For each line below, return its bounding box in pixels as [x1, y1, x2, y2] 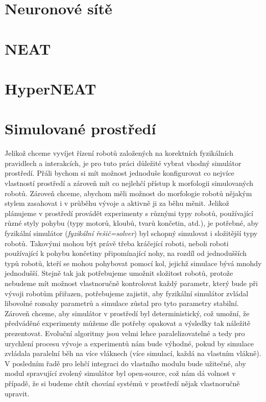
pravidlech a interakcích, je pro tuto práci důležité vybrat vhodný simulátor [5, 157, 241, 168]
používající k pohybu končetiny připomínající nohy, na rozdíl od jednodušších [5, 248, 247, 258]
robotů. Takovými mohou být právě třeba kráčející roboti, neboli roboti [5, 238, 229, 248]
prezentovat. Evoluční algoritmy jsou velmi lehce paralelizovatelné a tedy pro [5, 327, 245, 338]
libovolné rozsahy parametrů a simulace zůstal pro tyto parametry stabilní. [5, 298, 239, 309]
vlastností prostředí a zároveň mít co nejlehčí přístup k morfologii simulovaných [5, 178, 254, 188]
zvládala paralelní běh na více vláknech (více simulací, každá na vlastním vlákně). [5, 348, 261, 359]
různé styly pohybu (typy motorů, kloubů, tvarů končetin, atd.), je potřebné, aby [5, 218, 259, 228]
